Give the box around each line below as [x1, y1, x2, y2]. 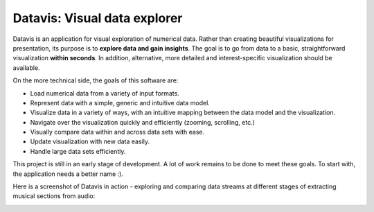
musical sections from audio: [12, 192, 96, 200]
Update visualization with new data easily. [30, 137, 150, 145]
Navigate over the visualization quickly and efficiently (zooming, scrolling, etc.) [30, 118, 256, 126]
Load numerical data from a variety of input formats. [30, 89, 179, 97]
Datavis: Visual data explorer [12, 10, 183, 26]
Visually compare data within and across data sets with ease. [30, 128, 205, 136]
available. [12, 63, 41, 72]
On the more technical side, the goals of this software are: [12, 76, 179, 85]
